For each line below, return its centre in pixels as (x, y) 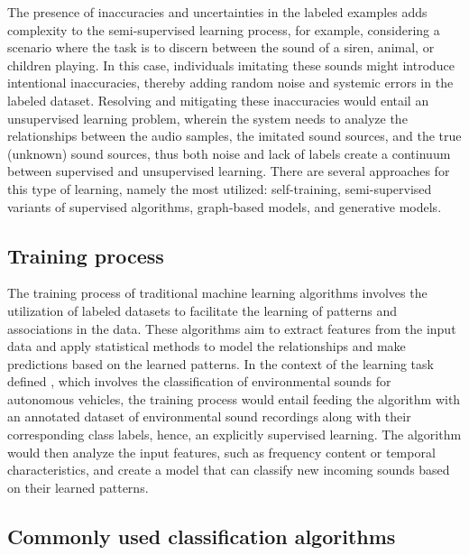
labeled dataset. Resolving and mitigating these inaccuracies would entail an (218, 100)
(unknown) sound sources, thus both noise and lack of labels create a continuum (229, 153)
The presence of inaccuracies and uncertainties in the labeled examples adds (217, 12)
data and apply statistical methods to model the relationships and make (207, 346)
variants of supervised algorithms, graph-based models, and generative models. (225, 206)
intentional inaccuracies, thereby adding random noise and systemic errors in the (230, 83)
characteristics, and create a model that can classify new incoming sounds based (229, 470)
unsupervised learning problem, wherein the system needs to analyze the (207, 118)
